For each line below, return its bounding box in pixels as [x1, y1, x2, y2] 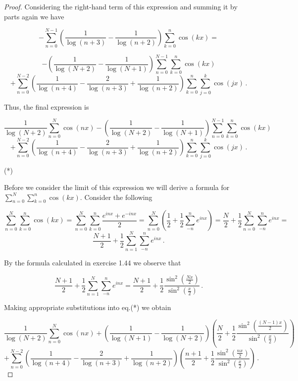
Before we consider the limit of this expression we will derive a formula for [4, 182, 230, 192]
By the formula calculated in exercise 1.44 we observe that [4, 257, 181, 267]
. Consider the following [80, 191, 152, 202]
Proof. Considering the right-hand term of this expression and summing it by [4, 1, 238, 11]
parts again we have [4, 11, 64, 21]
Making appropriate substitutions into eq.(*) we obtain [4, 302, 171, 312]
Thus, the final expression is [4, 101, 89, 112]
